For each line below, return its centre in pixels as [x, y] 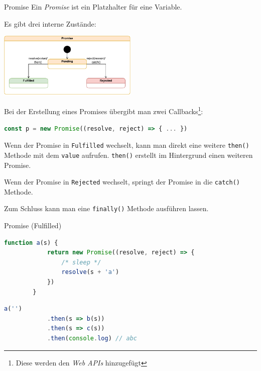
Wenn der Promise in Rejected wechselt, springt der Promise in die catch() [122, 182]
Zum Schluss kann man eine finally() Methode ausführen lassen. [106, 208]
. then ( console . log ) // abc [92, 338]
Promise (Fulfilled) [33, 225]
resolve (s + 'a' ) [90, 272]
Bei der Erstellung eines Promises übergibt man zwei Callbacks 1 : [104, 111]
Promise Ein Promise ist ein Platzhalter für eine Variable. [93, 7]
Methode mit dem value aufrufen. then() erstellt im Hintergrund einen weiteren [128, 155]
